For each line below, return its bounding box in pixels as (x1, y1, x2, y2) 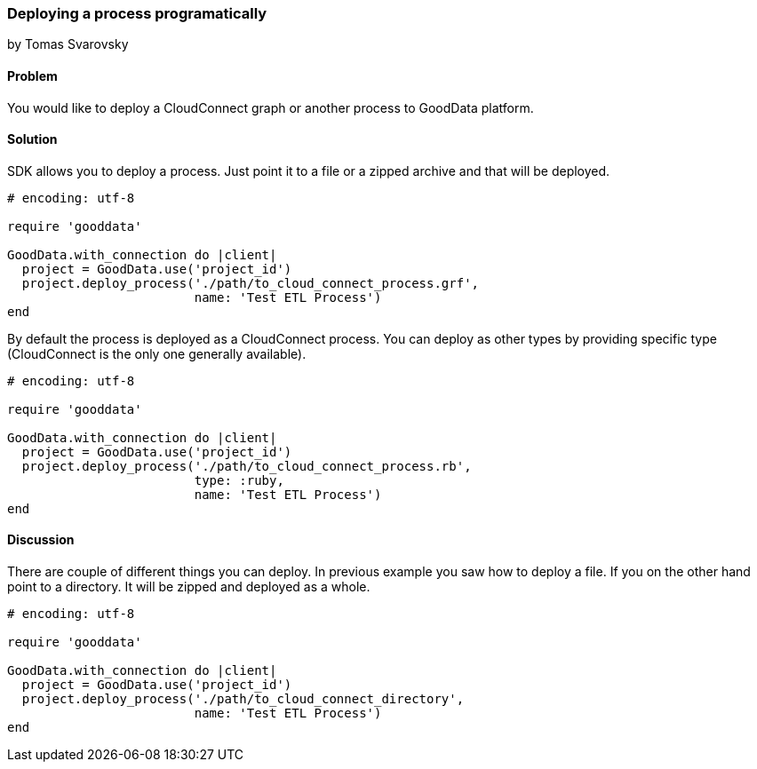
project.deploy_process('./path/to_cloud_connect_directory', (21, 692, 465, 707)
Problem (7, 67, 58, 83)
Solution (7, 131, 58, 147)
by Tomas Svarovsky (7, 36, 129, 52)
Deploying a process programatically (7, 4, 267, 22)
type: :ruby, (194, 472, 284, 488)
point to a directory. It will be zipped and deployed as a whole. (7, 579, 371, 595)
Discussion (7, 532, 75, 548)
